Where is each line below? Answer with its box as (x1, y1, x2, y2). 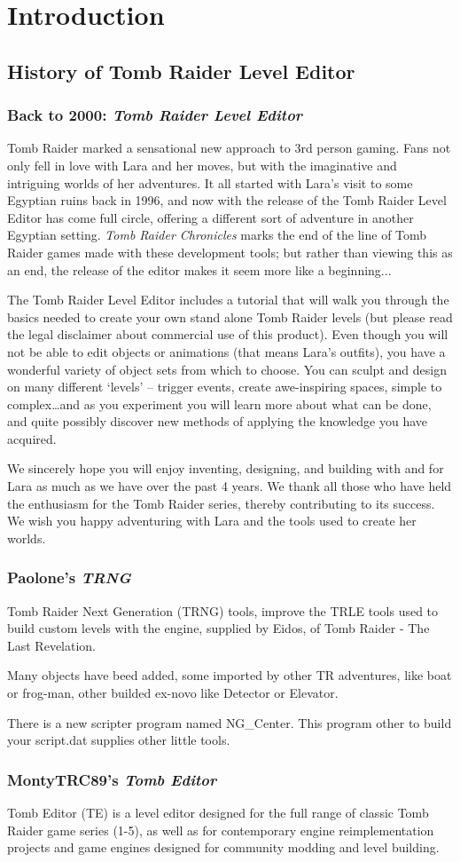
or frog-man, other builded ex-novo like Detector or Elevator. (7, 684, 339, 702)
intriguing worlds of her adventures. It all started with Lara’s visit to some (7, 173, 413, 192)
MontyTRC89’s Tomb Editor (7, 768, 217, 790)
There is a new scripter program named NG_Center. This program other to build (7, 713, 452, 732)
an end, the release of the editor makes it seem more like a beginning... (7, 260, 392, 279)
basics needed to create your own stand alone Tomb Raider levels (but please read (7, 307, 453, 326)
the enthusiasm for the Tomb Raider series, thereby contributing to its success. (7, 494, 435, 512)
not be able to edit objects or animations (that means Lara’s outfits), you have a (7, 342, 446, 360)
